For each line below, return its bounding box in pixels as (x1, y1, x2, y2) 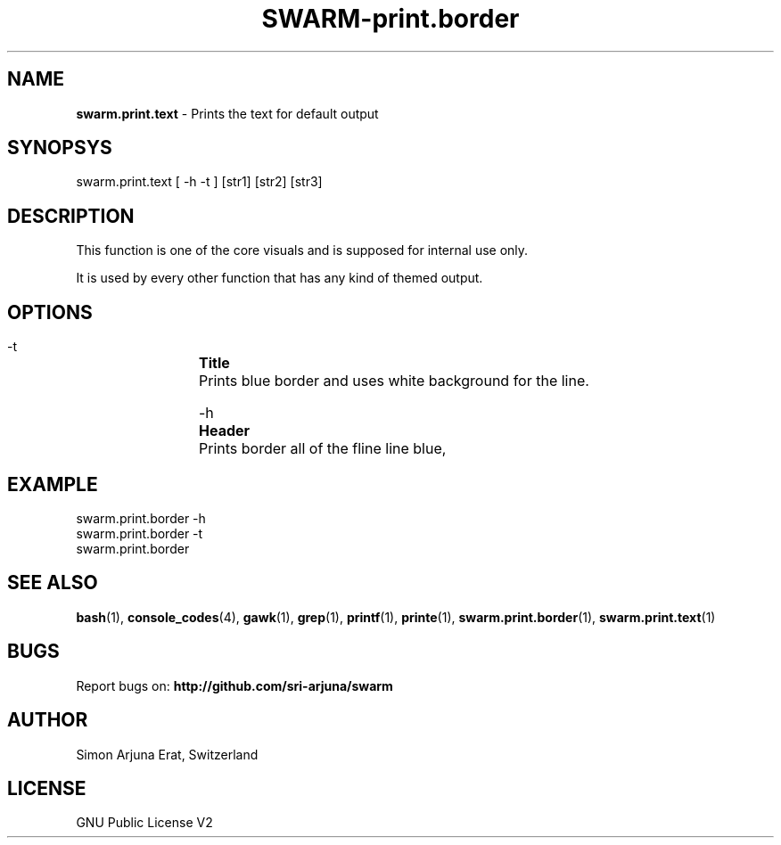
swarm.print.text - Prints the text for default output (76, 105, 379, 121)
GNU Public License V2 (76, 815, 213, 831)
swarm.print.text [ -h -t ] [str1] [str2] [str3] (76, 174, 323, 190)
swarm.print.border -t (76, 525, 203, 541)
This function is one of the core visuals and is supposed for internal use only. (76, 242, 529, 258)
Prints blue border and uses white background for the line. (199, 372, 589, 390)
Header (199, 422, 251, 440)
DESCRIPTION (7, 204, 135, 227)
